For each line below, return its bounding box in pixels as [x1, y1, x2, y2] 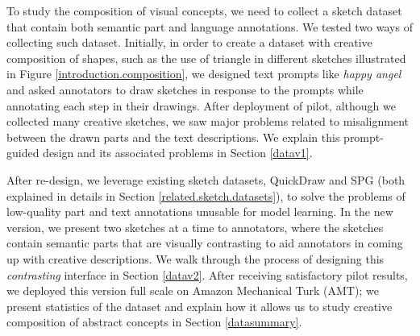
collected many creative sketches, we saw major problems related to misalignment [6, 113, 409, 130]
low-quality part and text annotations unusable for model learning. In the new [6, 203, 393, 220]
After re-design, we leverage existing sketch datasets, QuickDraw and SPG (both [6, 171, 405, 188]
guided [6, 144, 40, 161]
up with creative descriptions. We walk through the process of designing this [6, 250, 385, 267]
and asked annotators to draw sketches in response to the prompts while [6, 81, 364, 97]
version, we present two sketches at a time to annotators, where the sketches [6, 218, 384, 235]
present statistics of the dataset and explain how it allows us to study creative [6, 297, 393, 314]
